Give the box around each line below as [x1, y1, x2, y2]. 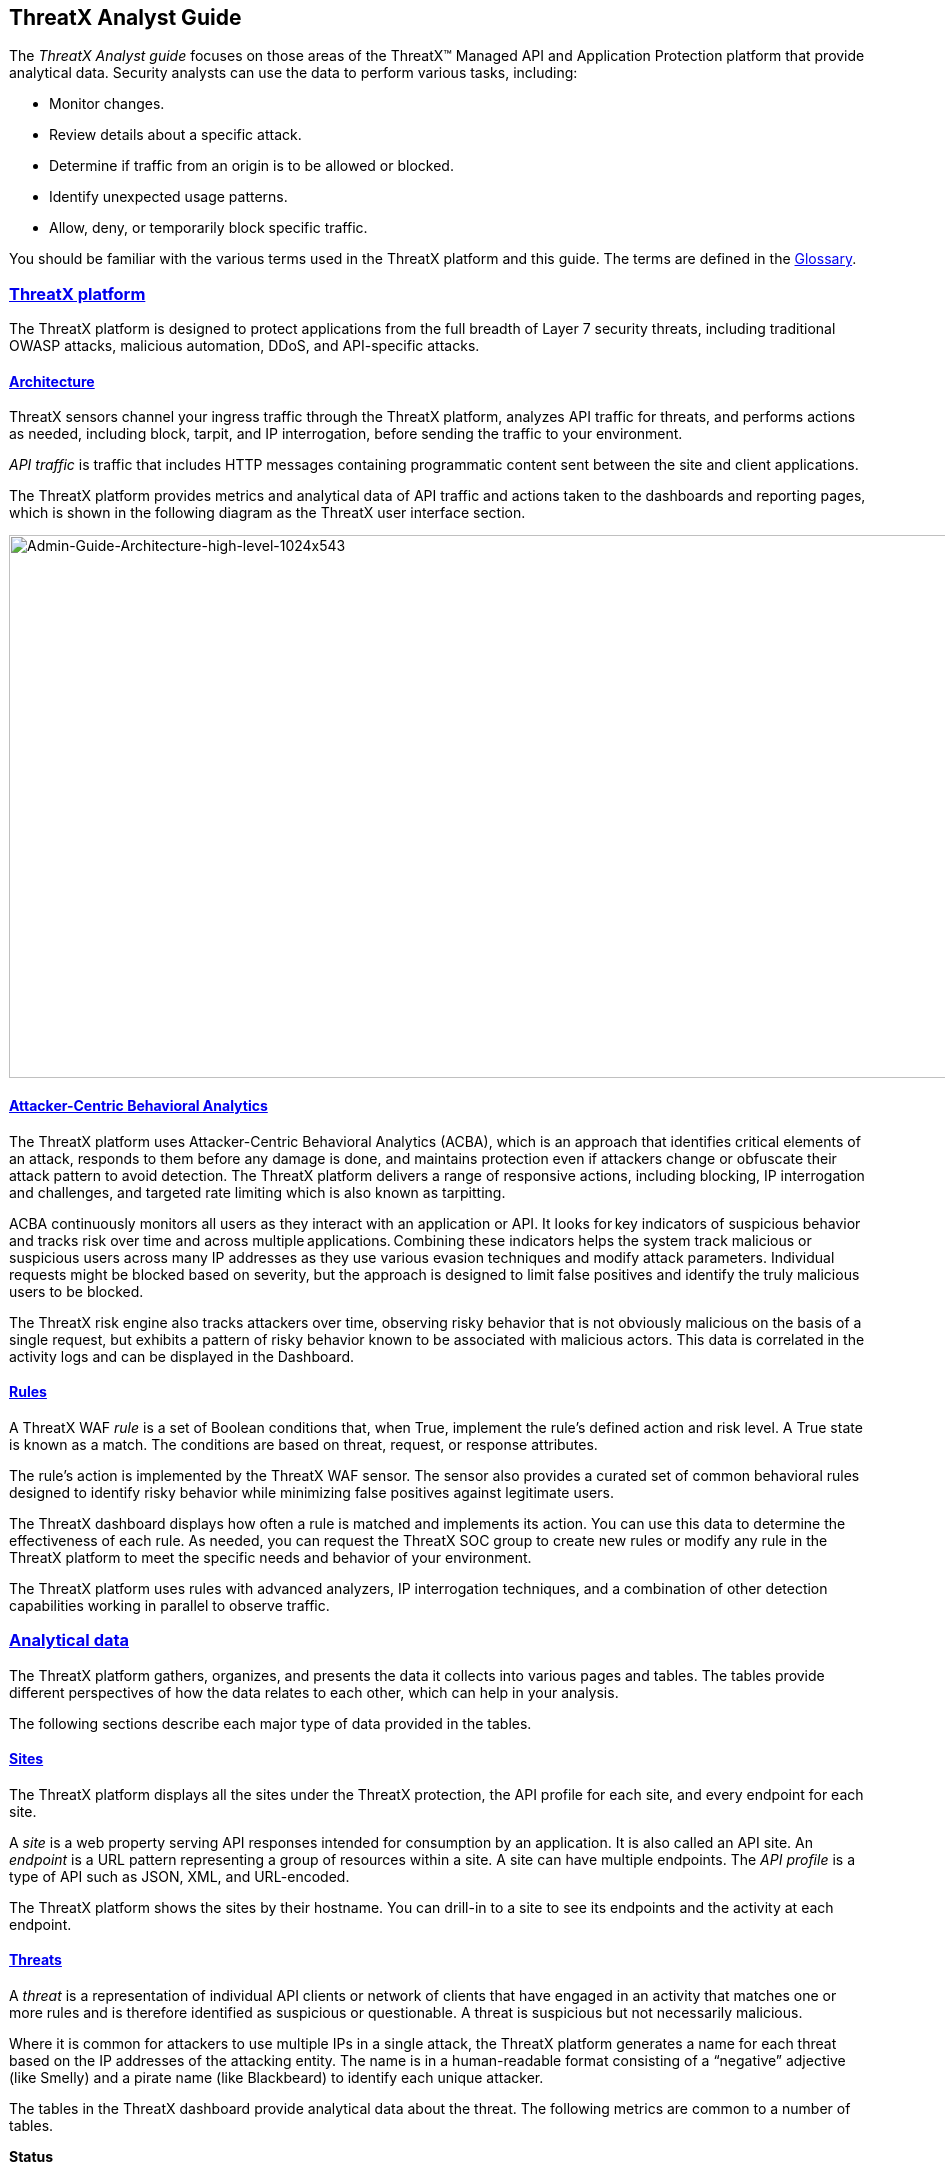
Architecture [9, 372, 95, 390]
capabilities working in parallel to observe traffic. [9, 1596, 330, 1614]
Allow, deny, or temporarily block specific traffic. [49, 219, 368, 237]
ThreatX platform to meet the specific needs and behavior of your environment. [9, 1548, 532, 1566]
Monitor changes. [49, 95, 165, 113]
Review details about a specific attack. [49, 126, 302, 144]
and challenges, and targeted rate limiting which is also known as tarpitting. [9, 1183, 506, 1201]
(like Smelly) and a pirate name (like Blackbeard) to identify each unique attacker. [9, 2069, 544, 2087]
